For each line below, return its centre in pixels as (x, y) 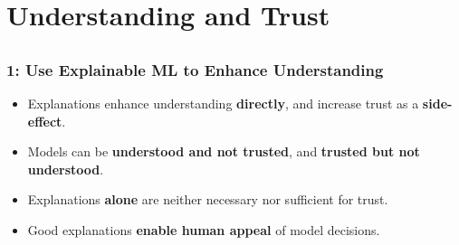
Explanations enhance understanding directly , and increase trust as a (223, 104)
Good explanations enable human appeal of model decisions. (204, 230)
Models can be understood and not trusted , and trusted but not (224, 151)
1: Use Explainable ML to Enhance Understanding (195, 69)
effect (45, 121)
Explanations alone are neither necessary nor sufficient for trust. (208, 199)
